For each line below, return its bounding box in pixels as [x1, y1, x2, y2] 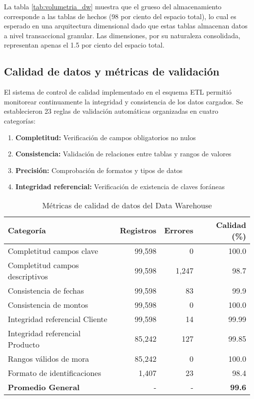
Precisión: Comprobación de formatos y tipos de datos [15, 165, 183, 175]
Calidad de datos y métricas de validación [4, 64, 220, 79]
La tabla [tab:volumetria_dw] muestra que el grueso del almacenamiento [4, 1, 222, 11]
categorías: [4, 115, 36, 125]
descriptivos [8, 270, 48, 282]
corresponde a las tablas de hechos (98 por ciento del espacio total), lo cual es [4, 11, 236, 21]
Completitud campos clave [8, 245, 98, 256]
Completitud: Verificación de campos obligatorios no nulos [15, 132, 196, 142]
